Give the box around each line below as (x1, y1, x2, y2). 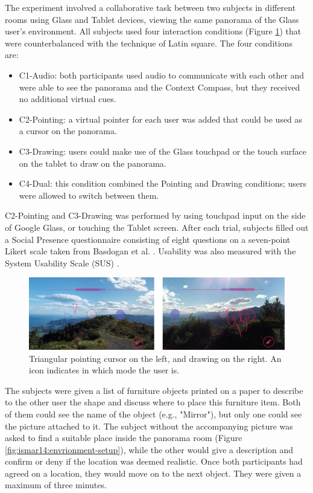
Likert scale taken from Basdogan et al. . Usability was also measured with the (5, 245, 296, 257)
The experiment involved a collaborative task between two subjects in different (5, 1, 296, 13)
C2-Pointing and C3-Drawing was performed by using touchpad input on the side (5, 209, 306, 222)
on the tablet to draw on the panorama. (19, 156, 166, 169)
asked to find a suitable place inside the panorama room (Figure (5, 431, 242, 444)
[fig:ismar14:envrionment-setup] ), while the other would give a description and (5, 443, 293, 456)
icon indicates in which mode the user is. (29, 364, 180, 376)
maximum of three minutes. (5, 478, 107, 491)
